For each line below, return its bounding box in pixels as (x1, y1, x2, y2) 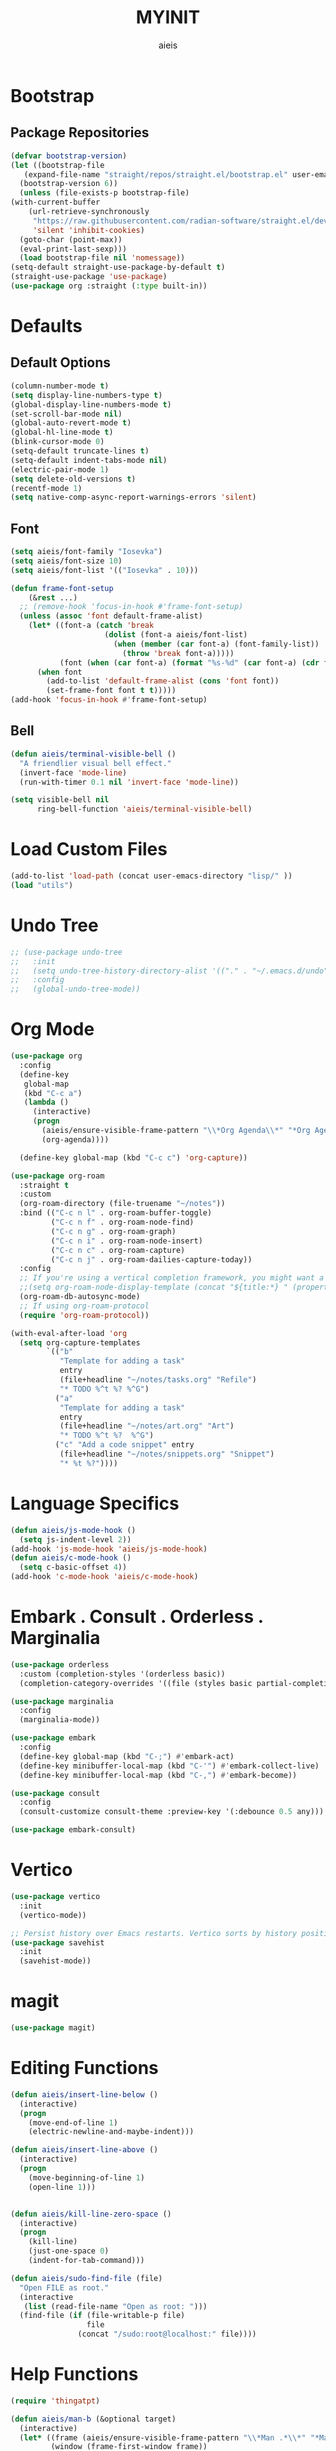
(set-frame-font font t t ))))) (46, 686, 177, 696)
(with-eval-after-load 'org (10, 1328, 128, 1338)
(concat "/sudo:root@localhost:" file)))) (77, 2329, 257, 2340)
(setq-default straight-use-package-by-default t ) (10, 262, 226, 273)
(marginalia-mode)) (19, 1715, 101, 1725)
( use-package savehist (10, 1937, 105, 1948)
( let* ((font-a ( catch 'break (28, 621, 155, 631)
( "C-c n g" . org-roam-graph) (50, 1226, 177, 1236)
